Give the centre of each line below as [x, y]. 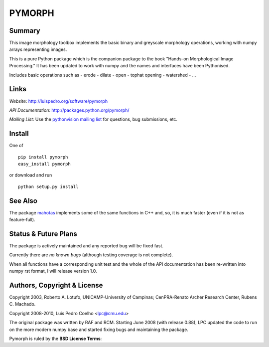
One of [16, 146]
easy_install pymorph [44, 164]
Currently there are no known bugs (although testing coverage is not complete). [91, 255]
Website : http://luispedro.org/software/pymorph [59, 101]
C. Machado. [22, 304]
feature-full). [22, 220]
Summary [25, 31]
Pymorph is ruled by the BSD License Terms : [56, 339]
